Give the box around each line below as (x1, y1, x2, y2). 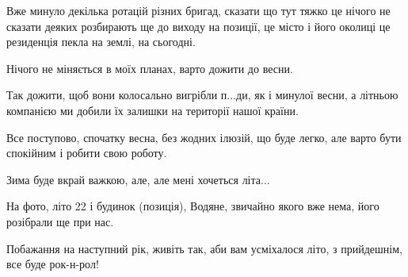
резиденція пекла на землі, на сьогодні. (6, 33, 196, 50)
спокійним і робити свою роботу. (6, 144, 167, 161)
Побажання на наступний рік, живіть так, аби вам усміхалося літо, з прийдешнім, (6, 240, 402, 256)
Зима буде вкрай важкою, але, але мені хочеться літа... (6, 171, 270, 187)
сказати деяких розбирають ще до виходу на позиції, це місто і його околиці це (6, 17, 391, 34)
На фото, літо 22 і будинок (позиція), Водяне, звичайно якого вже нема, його (6, 198, 379, 214)
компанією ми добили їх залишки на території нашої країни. (6, 102, 299, 118)
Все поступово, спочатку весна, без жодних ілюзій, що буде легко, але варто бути (6, 129, 402, 145)
